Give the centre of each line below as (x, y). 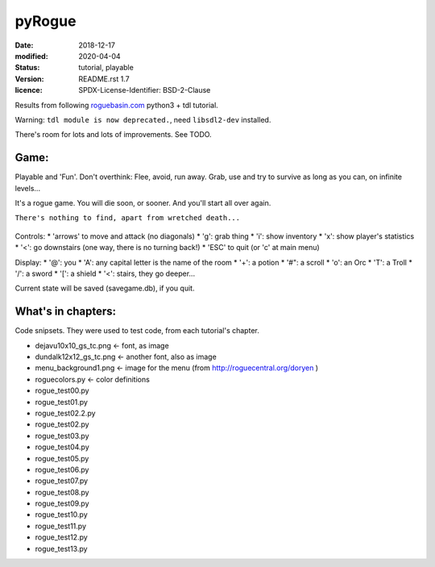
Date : (24, 45)
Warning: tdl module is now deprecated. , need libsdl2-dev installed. (143, 119)
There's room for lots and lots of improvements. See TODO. (114, 135)
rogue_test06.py (62, 469)
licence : (29, 90)
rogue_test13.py (61, 548)
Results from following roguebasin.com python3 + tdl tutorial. (117, 105)
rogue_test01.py (62, 402)
